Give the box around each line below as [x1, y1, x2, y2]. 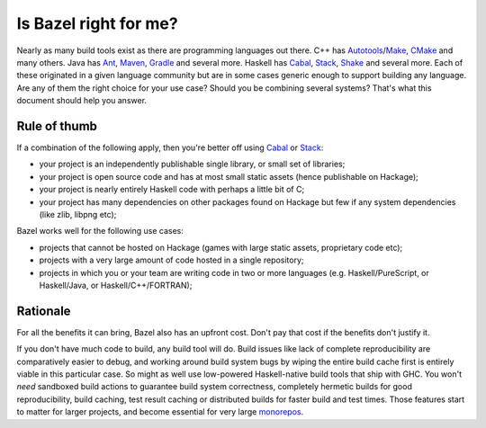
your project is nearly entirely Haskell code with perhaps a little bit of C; [39, 184, 305, 195]
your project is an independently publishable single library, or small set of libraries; [39, 158, 346, 170]
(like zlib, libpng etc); [39, 209, 117, 219]
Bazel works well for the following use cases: [16, 226, 184, 236]
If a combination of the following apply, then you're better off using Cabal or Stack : [16, 142, 324, 153]
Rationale [16, 303, 71, 318]
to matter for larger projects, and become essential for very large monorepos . [16, 406, 304, 417]
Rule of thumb [16, 118, 98, 134]
